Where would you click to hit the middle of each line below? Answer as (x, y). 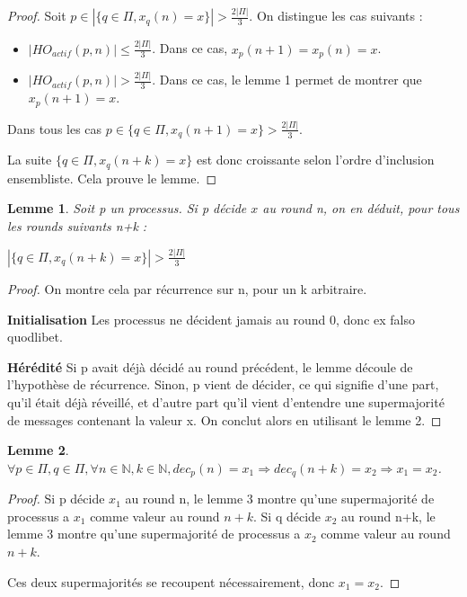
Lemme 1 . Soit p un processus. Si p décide (127, 208)
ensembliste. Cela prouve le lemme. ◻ (112, 178)
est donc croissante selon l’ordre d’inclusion (315, 160)
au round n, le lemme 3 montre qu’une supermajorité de (280, 499)
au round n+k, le (388, 516)
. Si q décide (287, 516)
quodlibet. (35, 337)
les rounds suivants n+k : (77, 226)
